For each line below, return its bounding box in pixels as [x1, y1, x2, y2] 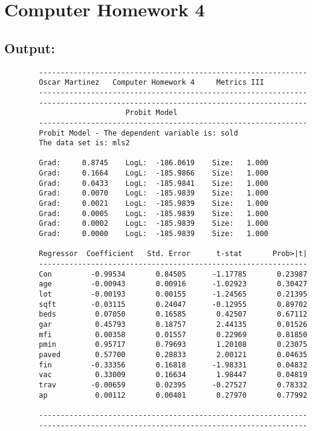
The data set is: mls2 [39, 139, 130, 148]
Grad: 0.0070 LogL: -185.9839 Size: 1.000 [39, 189, 268, 198]
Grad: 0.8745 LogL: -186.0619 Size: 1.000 [39, 159, 268, 168]
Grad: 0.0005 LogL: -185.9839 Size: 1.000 [39, 209, 268, 218]
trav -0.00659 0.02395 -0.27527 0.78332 [39, 380, 308, 389]
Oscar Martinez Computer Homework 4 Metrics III [39, 78, 264, 87]
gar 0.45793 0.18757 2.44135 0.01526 [39, 320, 308, 329]
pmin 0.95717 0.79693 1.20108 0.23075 [39, 340, 308, 349]
